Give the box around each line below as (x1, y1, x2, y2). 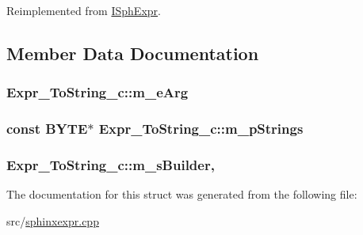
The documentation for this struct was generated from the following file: (6, 186, 357, 203)
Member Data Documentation (6, 40, 259, 65)
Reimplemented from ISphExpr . (6, 2, 161, 18)
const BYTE (6, 119, 88, 138)
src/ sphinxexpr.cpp (6, 212, 99, 229)
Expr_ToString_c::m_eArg (6, 82, 189, 102)
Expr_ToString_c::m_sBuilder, (6, 154, 215, 174)
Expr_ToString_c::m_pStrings (98, 119, 304, 138)
